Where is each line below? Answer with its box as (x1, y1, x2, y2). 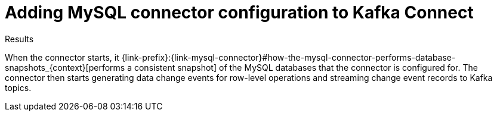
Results (5, 33, 34, 44)
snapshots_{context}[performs (5, 62, 125, 73)
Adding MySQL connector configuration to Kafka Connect (5, 2, 474, 23)
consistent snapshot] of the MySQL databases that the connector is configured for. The (134, 62, 478, 73)
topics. (5, 82, 32, 93)
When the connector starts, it (5, 52, 119, 62)
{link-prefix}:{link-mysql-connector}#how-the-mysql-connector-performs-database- (121, 52, 456, 62)
